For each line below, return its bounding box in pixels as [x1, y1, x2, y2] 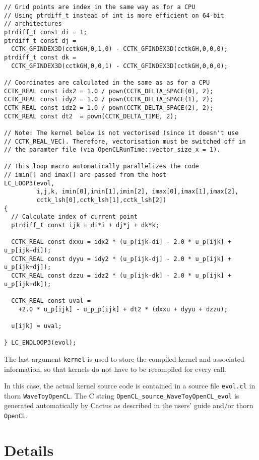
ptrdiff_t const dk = [4, 53, 77, 61]
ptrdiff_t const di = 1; [4, 28, 87, 36]
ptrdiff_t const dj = [4, 37, 77, 44]
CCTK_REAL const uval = [11, 297, 91, 304]
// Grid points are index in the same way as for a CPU [4, 4, 196, 11]
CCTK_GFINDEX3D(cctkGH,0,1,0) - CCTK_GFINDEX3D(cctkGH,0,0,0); [11, 45, 228, 53]
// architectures [4, 20, 62, 28]
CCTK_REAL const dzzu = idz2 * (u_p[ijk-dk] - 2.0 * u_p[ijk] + [11, 272, 232, 279]
